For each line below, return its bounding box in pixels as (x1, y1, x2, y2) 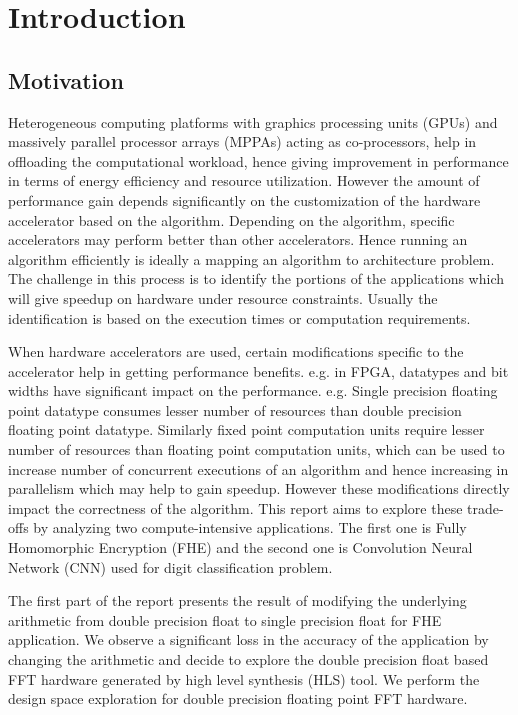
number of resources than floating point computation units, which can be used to (8, 439, 505, 460)
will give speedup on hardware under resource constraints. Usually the (8, 287, 438, 308)
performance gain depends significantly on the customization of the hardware (8, 189, 481, 210)
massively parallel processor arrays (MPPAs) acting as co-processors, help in (8, 131, 477, 152)
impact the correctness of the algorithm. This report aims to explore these (8, 497, 463, 518)
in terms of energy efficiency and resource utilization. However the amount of (8, 170, 480, 191)
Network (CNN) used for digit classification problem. (8, 556, 333, 577)
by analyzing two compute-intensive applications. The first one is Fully (33, 517, 467, 538)
